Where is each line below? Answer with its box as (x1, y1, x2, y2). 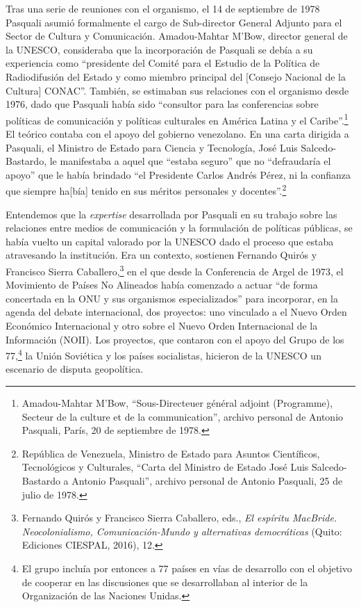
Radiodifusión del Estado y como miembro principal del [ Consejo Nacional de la (6, 69, 346, 83)
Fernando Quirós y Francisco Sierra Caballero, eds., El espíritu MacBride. (22, 510, 337, 525)
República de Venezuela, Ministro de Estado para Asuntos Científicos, (22, 446, 320, 460)
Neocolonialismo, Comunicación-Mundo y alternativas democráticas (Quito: (22, 524, 342, 538)
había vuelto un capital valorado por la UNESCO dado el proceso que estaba (6, 234, 334, 248)
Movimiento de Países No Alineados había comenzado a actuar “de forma (6, 277, 318, 292)
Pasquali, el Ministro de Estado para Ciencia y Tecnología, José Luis (6, 140, 298, 154)
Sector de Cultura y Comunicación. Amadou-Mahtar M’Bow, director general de (6, 29, 348, 43)
